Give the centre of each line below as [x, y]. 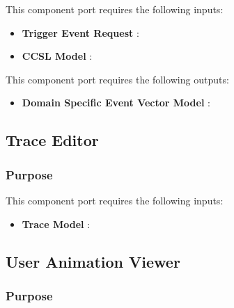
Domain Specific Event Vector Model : [116, 103]
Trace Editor [52, 140]
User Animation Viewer [93, 261]
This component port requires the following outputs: [117, 79]
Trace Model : [56, 224]
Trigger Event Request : [80, 32]
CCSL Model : [57, 56]
